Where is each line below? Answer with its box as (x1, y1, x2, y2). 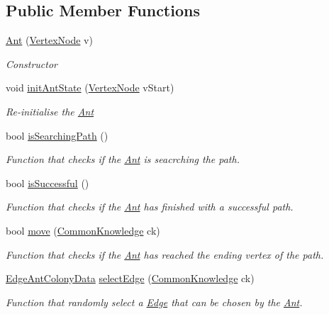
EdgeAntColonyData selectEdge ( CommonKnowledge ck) (6, 271, 255, 286)
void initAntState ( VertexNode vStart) (6, 80, 174, 95)
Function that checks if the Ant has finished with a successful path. (6, 199, 294, 214)
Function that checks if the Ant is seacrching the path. (6, 152, 240, 167)
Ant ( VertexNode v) (6, 33, 93, 47)
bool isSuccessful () (6, 175, 89, 190)
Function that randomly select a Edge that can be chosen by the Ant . (6, 294, 303, 309)
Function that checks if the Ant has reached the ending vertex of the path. (6, 247, 324, 262)
